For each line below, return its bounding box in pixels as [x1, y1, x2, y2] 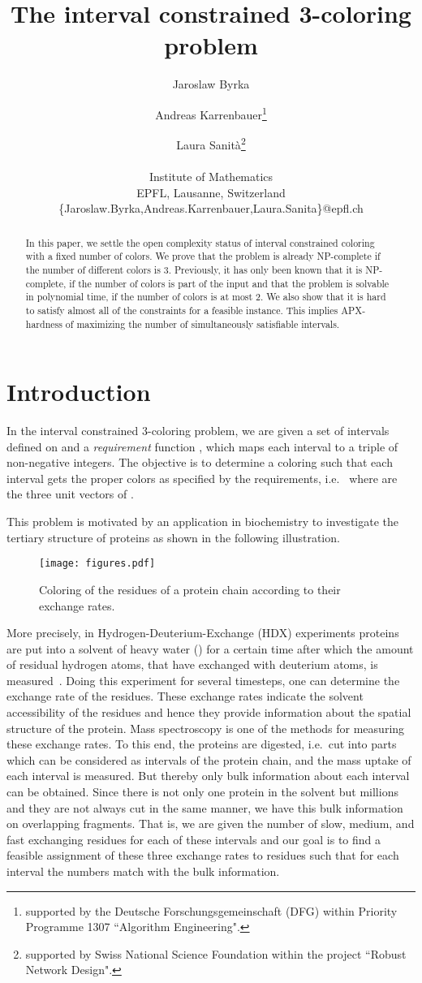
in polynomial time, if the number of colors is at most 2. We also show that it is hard [25, 290, 386, 304]
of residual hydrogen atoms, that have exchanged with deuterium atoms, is [6, 656, 378, 673]
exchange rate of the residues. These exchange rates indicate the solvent [6, 688, 364, 705]
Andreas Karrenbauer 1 [155, 103, 267, 123]
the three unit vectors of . [6, 485, 134, 502]
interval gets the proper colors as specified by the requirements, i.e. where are [6, 469, 398, 486]
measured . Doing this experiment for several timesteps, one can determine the [6, 671, 400, 688]
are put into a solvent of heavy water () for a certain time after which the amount [6, 640, 414, 657]
